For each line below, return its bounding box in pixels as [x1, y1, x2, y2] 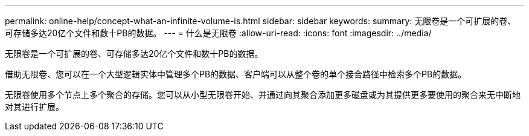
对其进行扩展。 [5, 102, 64, 112]
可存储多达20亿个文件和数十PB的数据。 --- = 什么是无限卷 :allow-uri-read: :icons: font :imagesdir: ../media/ [5, 28, 432, 38]
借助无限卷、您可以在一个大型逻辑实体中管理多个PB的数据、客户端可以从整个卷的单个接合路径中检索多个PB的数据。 [5, 69, 467, 79]
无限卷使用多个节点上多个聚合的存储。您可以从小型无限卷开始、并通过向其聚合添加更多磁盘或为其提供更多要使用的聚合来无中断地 [5, 89, 521, 100]
